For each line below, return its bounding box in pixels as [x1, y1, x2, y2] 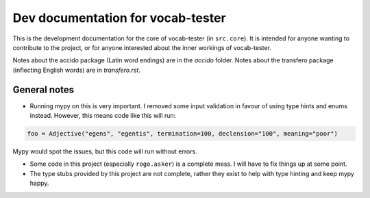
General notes [12, 84, 75, 95]
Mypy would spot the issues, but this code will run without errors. [12, 147, 198, 156]
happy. [29, 179, 49, 188]
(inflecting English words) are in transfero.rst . [12, 66, 140, 74]
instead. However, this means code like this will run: [29, 112, 176, 120]
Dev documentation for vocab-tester [12, 10, 226, 25]
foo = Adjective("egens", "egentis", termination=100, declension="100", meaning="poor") [27, 130, 338, 137]
